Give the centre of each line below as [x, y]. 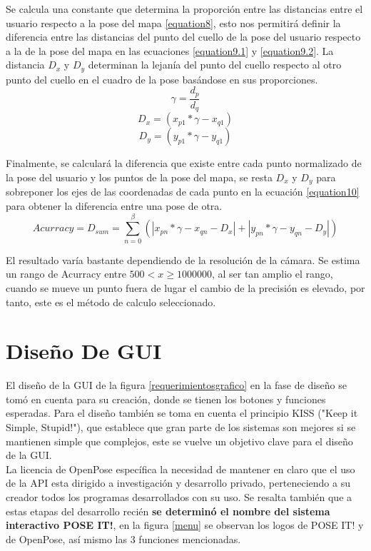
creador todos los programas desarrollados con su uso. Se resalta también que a [179, 496]
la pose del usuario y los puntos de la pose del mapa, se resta [139, 177]
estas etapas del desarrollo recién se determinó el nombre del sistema [168, 511]
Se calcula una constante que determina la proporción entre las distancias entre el [184, 9]
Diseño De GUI [84, 351]
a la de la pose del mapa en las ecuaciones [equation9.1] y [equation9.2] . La [170, 50]
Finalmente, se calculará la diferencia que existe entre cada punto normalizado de [184, 163]
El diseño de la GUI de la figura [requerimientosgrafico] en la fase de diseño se [176, 385]
